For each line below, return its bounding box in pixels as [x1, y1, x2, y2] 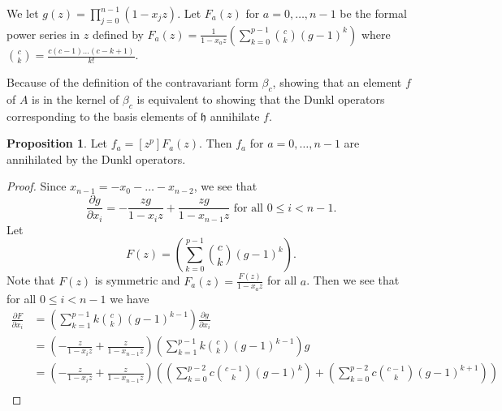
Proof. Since [6, 178, 67, 195]
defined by [92, 25, 144, 42]
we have [110, 289, 149, 306]
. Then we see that [306, 272, 400, 289]
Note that [6, 272, 55, 289]
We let [6, 5, 39, 21]
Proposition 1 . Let [6, 135, 108, 152]
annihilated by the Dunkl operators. [6, 150, 186, 167]
